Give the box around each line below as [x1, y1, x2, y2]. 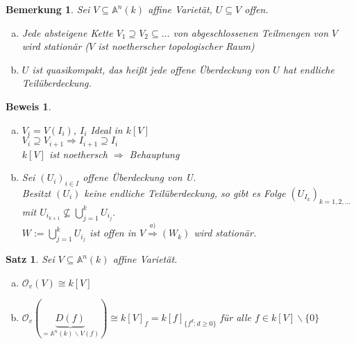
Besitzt [22, 186, 51, 200]
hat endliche [282, 62, 334, 76]
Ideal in [90, 122, 123, 137]
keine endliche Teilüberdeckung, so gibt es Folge [84, 186, 286, 200]
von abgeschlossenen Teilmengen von [173, 25, 329, 40]
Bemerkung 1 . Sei [6, 2, 90, 16]
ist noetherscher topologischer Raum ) [98, 39, 255, 53]
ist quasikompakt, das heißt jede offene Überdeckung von [32, 62, 270, 76]
